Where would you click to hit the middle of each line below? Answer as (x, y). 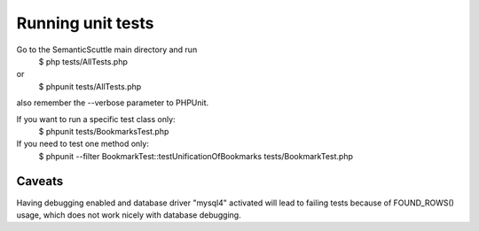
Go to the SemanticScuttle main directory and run (107, 50)
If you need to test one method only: (83, 144)
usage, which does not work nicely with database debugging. (129, 215)
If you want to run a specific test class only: (96, 119)
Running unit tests (85, 23)
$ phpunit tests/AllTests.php (90, 86)
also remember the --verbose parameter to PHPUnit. (113, 103)
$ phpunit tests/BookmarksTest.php (104, 131)
